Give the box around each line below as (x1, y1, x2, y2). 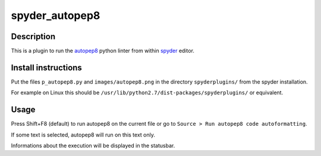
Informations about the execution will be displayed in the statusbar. (11, 142, 175, 149)
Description (11, 31, 56, 42)
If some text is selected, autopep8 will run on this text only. (11, 131, 156, 138)
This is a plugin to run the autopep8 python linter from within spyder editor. (11, 47, 194, 55)
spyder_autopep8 (11, 9, 100, 22)
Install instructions (11, 62, 83, 72)
